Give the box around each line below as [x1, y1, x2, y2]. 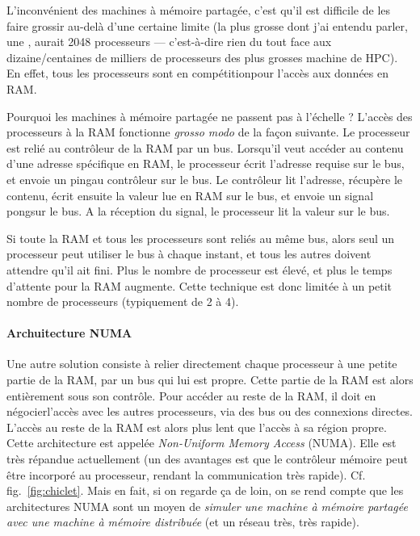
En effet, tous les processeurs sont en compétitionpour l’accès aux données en [6, 65, 388, 82]
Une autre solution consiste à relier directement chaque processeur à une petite [6, 355, 397, 372]
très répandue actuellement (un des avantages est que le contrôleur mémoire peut [6, 450, 409, 467]
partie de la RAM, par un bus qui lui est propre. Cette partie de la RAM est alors [6, 371, 414, 388]
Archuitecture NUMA [6, 325, 132, 341]
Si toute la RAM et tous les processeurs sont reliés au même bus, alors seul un [6, 229, 395, 246]
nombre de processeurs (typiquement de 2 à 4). [6, 293, 239, 310]
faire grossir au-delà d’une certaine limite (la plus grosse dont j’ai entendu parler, [6, 17, 408, 34]
